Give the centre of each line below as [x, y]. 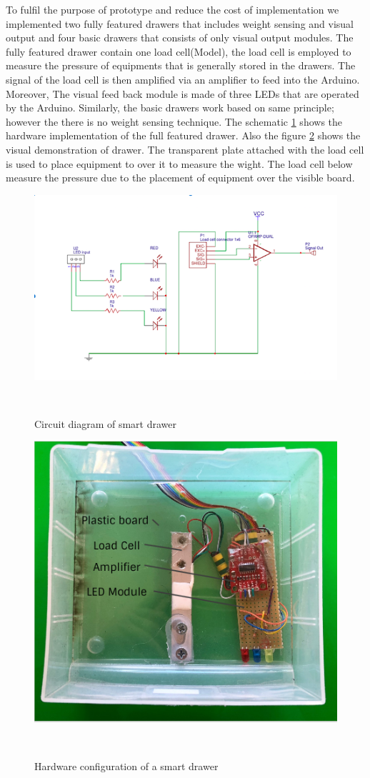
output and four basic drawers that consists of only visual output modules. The [180, 38]
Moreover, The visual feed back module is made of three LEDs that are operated [182, 93]
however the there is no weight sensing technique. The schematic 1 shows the [174, 121]
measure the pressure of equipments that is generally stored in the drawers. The [181, 65]
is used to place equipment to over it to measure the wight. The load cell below [179, 163]
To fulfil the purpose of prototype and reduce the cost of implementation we [172, 9]
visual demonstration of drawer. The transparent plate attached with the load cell [185, 149]
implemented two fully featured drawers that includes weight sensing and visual [180, 23]
